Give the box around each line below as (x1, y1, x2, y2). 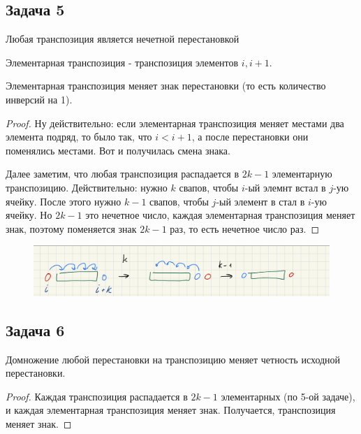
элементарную (272, 166, 332, 181)
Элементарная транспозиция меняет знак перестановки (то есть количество (6, 78, 326, 93)
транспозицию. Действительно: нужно (6, 180, 168, 194)
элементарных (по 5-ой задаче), (221, 389, 355, 403)
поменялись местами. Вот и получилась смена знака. (6, 143, 230, 157)
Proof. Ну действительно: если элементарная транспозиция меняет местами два (6, 115, 344, 130)
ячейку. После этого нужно (6, 194, 121, 208)
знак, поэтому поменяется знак (6, 221, 137, 236)
